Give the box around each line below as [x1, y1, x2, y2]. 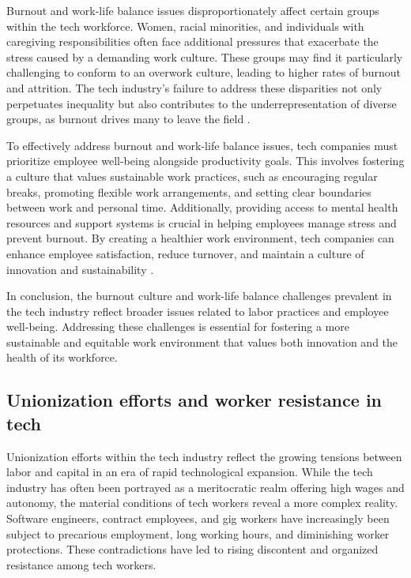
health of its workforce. [6, 349, 118, 366]
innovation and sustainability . [6, 261, 154, 277]
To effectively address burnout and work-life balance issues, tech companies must [6, 137, 398, 153]
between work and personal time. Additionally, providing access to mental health [6, 199, 398, 216]
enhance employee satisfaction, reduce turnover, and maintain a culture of [6, 245, 364, 261]
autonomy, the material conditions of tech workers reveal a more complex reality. [6, 494, 398, 511]
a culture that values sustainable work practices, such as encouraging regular [6, 167, 378, 184]
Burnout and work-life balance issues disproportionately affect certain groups [6, 2, 379, 18]
